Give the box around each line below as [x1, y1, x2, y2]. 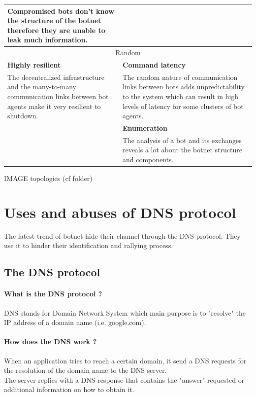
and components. [122, 154, 174, 165]
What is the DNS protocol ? [4, 288, 102, 299]
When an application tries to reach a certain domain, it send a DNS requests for [4, 355, 247, 365]
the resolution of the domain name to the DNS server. [4, 365, 167, 375]
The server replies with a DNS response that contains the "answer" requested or [4, 374, 245, 385]
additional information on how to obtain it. [4, 384, 134, 395]
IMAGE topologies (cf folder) [4, 173, 93, 183]
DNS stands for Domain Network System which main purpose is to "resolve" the [4, 307, 246, 318]
